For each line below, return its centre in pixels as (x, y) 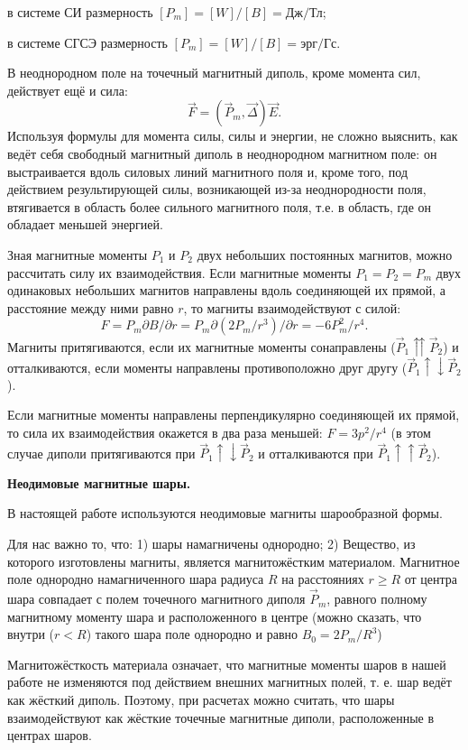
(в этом (411, 433)
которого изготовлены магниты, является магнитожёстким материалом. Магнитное (234, 561)
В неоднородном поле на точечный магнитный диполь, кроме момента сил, (214, 73)
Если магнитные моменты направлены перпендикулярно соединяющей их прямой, (234, 415)
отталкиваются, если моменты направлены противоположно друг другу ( (207, 367)
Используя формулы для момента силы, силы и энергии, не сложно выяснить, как (233, 136)
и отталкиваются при (316, 453)
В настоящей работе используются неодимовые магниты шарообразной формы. (225, 513)
